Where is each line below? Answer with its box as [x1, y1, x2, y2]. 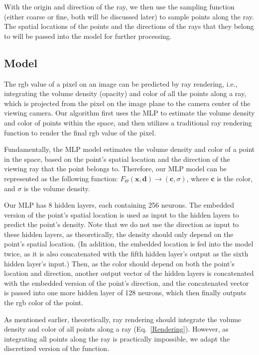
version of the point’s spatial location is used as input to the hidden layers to [4, 209, 239, 220]
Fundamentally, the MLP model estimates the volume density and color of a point [4, 144, 255, 154]
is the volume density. [23, 183, 90, 193]
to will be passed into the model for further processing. [4, 30, 172, 41]
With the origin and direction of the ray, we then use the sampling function [4, 1, 235, 11]
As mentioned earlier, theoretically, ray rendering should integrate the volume [4, 314, 242, 324]
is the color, [217, 173, 253, 183]
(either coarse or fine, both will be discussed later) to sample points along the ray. [4, 11, 254, 21]
